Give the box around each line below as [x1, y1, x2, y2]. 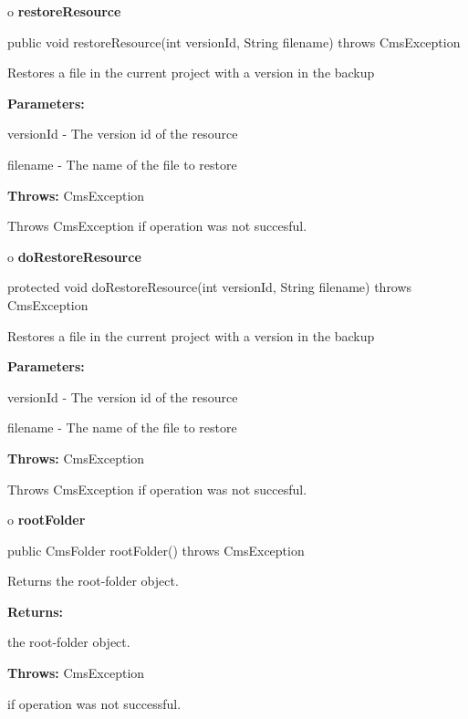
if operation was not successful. [7, 693, 182, 713]
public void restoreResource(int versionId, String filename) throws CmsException [7, 32, 461, 51]
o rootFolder [7, 510, 86, 529]
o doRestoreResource [7, 246, 141, 266]
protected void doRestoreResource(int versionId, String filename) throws [7, 277, 412, 297]
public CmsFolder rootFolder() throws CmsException [7, 540, 305, 559]
